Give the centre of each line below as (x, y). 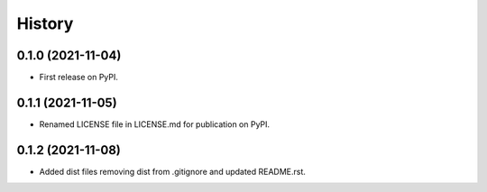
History (45, 23)
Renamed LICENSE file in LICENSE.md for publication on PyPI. (155, 124)
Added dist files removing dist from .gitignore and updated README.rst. (173, 171)
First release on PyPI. (79, 78)
